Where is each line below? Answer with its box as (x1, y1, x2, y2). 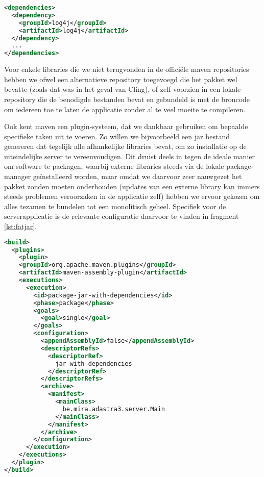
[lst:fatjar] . (4, 221, 37, 232)
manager (4, 171, 31, 182)
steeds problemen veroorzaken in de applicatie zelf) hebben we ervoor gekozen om (4, 191, 260, 202)
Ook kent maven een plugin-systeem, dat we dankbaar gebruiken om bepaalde (4, 121, 248, 132)
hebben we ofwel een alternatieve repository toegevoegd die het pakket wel (4, 73, 237, 84)
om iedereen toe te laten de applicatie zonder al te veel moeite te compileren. (4, 104, 246, 114)
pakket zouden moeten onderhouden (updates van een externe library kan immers (4, 181, 260, 191)
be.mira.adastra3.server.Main (62, 405, 165, 413)
